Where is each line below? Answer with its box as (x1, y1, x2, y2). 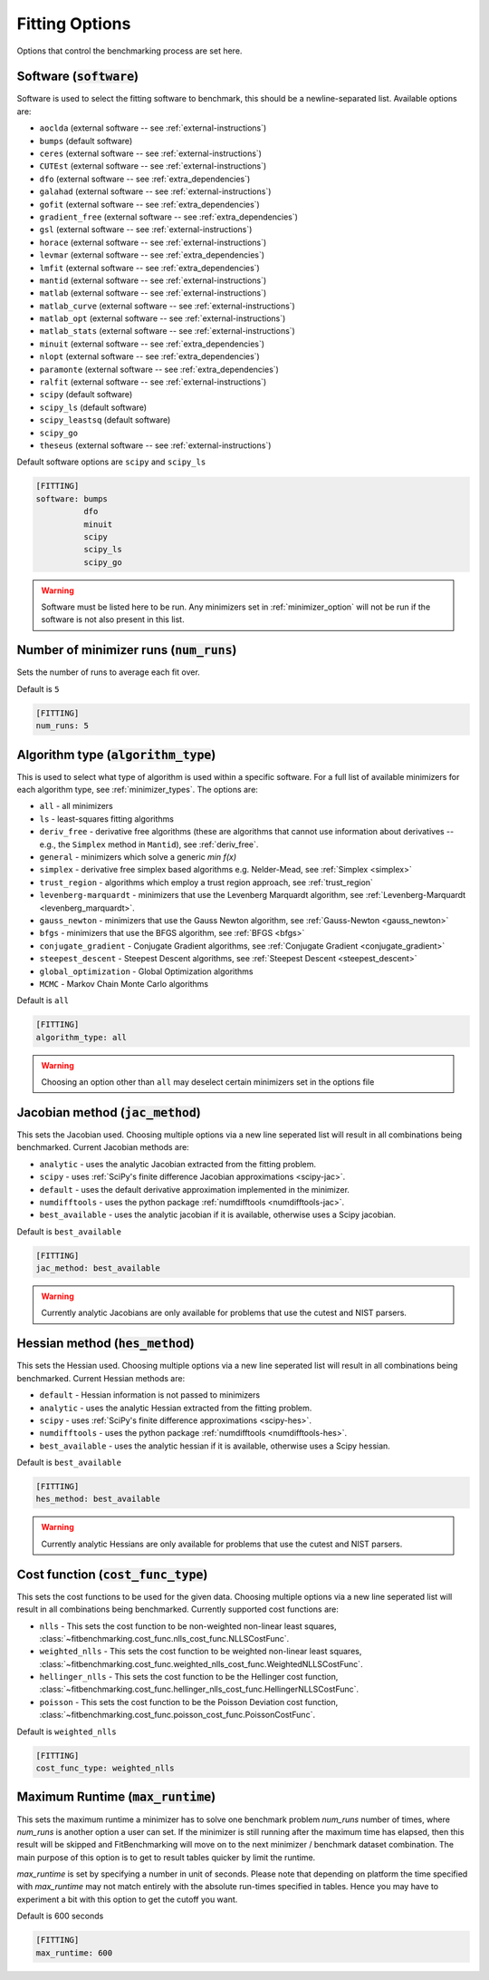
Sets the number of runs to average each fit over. (16, 667, 201, 678)
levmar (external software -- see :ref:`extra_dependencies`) (39, 249, 265, 260)
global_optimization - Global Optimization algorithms (39, 966, 254, 977)
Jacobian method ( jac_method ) (16, 1105, 201, 1120)
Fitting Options (16, 14, 131, 34)
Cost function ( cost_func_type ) (16, 1566, 208, 1582)
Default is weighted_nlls (16, 1726, 117, 1737)
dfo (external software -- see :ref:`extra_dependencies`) (39, 173, 251, 184)
